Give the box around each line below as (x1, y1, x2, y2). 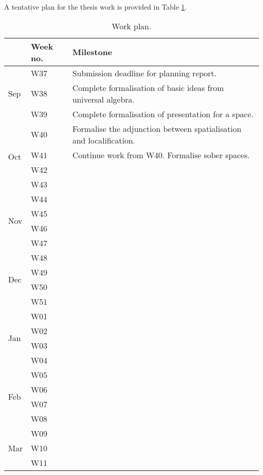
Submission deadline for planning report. (72, 67, 217, 79)
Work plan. (112, 20, 151, 32)
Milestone (72, 46, 112, 58)
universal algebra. (72, 93, 135, 105)
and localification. (72, 134, 136, 146)
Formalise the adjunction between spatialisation (72, 122, 242, 134)
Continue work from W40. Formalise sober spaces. (72, 149, 250, 161)
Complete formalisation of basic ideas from (72, 81, 224, 93)
